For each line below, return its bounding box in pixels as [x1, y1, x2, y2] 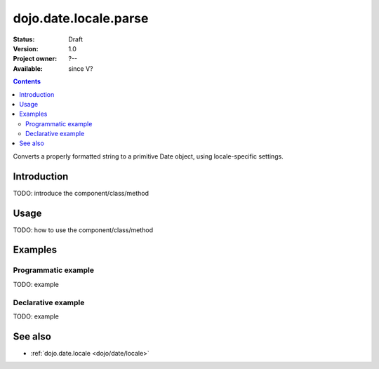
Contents [13, 77, 41, 86]
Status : [13, 35, 35, 43]
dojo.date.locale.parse [13, 11, 149, 26]
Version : [13, 44, 39, 53]
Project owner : [13, 55, 58, 63]
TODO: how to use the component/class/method [13, 225, 154, 234]
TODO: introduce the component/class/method [13, 189, 149, 197]
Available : [13, 64, 44, 73]
